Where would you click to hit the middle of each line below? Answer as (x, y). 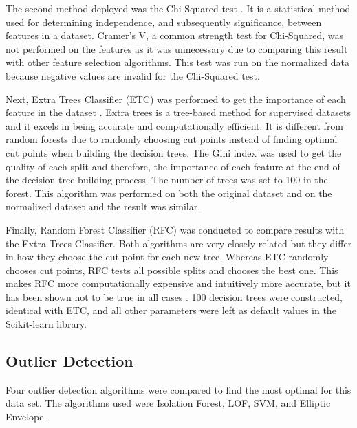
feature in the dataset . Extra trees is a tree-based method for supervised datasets (178, 112)
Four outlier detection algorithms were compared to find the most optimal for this (178, 389)
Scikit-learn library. (46, 324)
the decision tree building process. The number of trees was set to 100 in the (167, 180)
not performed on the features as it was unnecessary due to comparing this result (177, 48)
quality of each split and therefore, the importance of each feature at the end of (173, 166)
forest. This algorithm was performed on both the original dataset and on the (169, 193)
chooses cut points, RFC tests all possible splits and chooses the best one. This (172, 270)
